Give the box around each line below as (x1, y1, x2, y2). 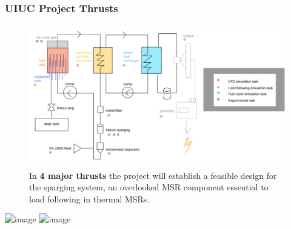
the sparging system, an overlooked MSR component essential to (29, 181, 269, 193)
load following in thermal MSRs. (29, 192, 150, 205)
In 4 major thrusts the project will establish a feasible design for (29, 169, 277, 181)
